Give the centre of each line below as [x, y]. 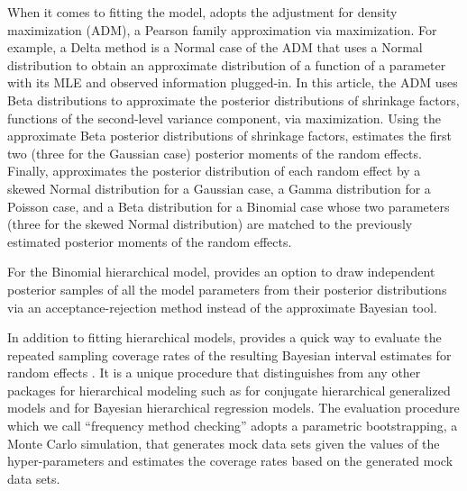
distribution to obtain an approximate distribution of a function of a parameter [227, 64]
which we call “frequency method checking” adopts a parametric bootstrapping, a [233, 426]
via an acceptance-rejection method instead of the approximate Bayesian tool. [222, 307]
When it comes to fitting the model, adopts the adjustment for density [202, 12]
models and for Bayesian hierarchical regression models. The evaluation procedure [233, 408]
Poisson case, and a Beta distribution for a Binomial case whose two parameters [229, 206]
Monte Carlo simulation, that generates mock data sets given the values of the [224, 443]
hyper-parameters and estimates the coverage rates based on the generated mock [230, 461]
